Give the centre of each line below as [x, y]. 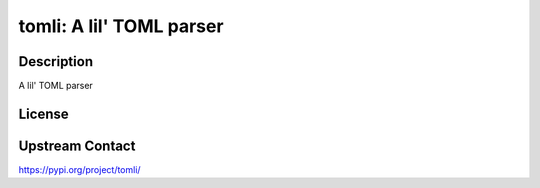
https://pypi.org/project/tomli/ [79, 169]
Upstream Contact [77, 145]
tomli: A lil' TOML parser [121, 26]
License [43, 113]
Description [56, 61]
